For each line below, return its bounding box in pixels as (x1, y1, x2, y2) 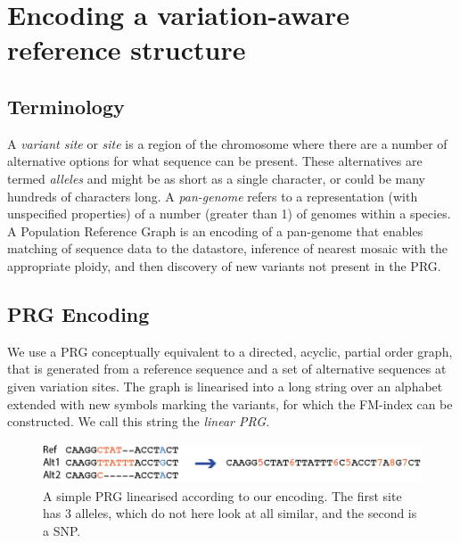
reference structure (7, 31, 246, 68)
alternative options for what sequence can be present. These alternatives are (7, 152, 423, 170)
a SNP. (43, 521, 81, 539)
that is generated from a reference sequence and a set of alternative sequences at (7, 359, 447, 378)
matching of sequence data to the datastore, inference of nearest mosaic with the (7, 239, 448, 258)
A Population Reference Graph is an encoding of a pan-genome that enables (7, 221, 423, 240)
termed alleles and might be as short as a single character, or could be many (7, 169, 425, 187)
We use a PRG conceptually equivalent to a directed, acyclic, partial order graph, (7, 341, 453, 360)
